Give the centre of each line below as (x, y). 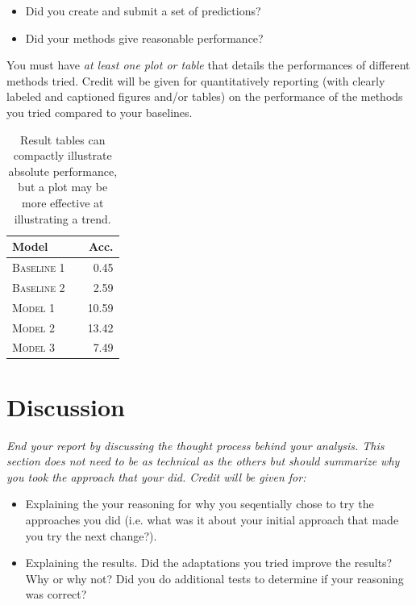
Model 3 (33, 347)
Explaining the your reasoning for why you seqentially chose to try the (200, 504)
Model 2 (33, 327)
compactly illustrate (62, 155)
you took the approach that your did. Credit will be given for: (156, 476)
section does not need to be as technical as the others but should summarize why (203, 461)
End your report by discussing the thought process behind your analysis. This (196, 445)
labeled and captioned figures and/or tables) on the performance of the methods (205, 96)
